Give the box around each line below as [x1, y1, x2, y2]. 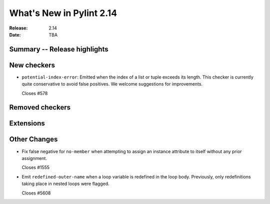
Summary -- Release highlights [9, 45, 108, 53]
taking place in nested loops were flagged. [21, 180, 109, 187]
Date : [9, 31, 21, 37]
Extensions [9, 119, 45, 127]
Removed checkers [9, 103, 71, 112]
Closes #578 [21, 90, 48, 96]
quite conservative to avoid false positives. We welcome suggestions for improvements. [21, 81, 202, 87]
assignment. [21, 155, 47, 161]
